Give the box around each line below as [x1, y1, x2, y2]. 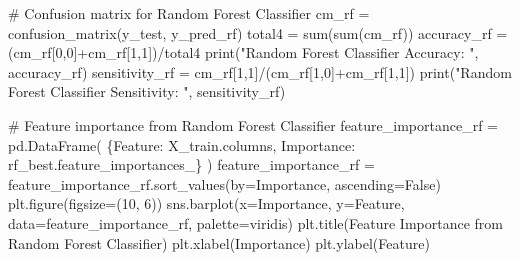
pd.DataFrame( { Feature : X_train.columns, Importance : [8, 134, 356, 155]
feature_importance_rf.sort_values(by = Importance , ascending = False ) [8, 173, 441, 194]
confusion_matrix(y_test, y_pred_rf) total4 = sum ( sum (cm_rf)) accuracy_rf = [8, 22, 508, 43]
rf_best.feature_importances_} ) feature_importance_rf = [8, 154, 375, 175]
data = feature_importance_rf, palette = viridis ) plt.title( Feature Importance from [8, 212, 503, 233]
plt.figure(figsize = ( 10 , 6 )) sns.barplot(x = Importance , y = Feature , [8, 193, 405, 214]
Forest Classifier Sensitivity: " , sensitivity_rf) [8, 81, 286, 102]
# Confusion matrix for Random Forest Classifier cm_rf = [8, 3, 370, 23]
